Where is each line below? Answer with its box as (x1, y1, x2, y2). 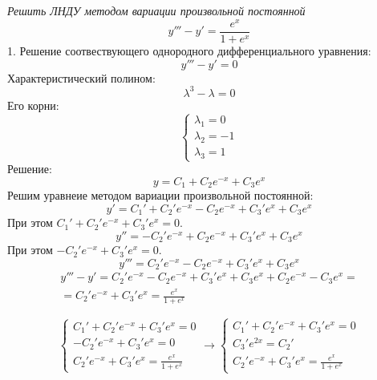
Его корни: (7, 96, 59, 113)
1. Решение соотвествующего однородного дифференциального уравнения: (7, 42, 371, 59)
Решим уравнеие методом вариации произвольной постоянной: (7, 187, 314, 204)
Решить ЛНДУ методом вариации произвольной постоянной (7, 2, 306, 19)
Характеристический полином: (7, 69, 156, 86)
